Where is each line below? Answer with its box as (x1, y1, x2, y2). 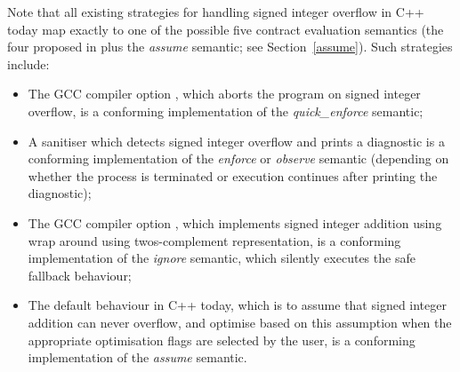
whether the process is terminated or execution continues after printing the (28, 166, 438, 185)
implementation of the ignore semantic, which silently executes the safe (28, 249, 416, 267)
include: (7, 54, 50, 73)
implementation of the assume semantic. (28, 348, 247, 367)
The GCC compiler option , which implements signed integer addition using (28, 213, 442, 232)
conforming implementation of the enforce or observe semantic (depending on (28, 149, 449, 168)
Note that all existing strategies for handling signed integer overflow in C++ (7, 3, 424, 20)
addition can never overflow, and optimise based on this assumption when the (28, 313, 452, 331)
